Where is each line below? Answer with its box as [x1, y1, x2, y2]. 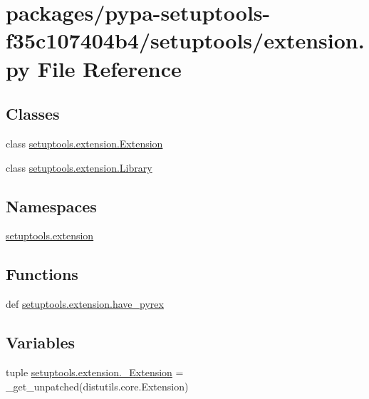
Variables [6, 331, 76, 353]
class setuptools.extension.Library [6, 160, 152, 175]
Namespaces [6, 195, 97, 217]
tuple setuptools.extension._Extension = [6, 364, 184, 379]
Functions [6, 263, 78, 285]
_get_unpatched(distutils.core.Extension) [6, 378, 189, 393]
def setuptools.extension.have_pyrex [6, 296, 164, 311]
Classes [6, 103, 60, 125]
